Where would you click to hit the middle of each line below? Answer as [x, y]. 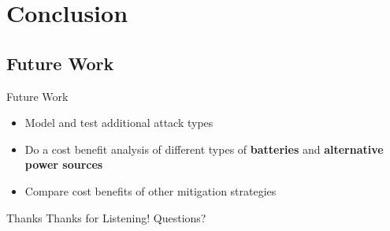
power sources [64, 164]
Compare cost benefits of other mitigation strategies [150, 190]
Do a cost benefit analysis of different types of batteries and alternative [204, 149]
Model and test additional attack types [119, 123]
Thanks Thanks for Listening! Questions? [106, 217]
